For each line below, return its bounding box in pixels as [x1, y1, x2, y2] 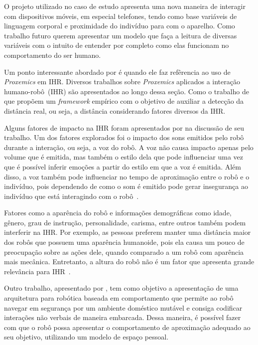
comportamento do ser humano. [4, 49, 101, 60]
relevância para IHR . [4, 266, 71, 276]
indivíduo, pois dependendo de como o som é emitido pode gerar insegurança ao [4, 181, 248, 191]
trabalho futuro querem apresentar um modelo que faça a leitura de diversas [4, 30, 237, 40]
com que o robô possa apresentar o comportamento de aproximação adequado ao [4, 322, 251, 332]
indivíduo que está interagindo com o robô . [4, 190, 139, 201]
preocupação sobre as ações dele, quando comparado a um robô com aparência [4, 246, 244, 257]
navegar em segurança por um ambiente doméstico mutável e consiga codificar [4, 302, 243, 313]
